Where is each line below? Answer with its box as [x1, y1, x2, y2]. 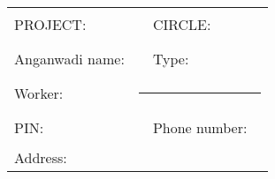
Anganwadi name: [14, 48, 125, 69]
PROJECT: [14, 14, 87, 34]
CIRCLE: [152, 14, 211, 34]
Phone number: [152, 117, 248, 138]
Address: [14, 147, 67, 168]
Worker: [14, 83, 64, 103]
